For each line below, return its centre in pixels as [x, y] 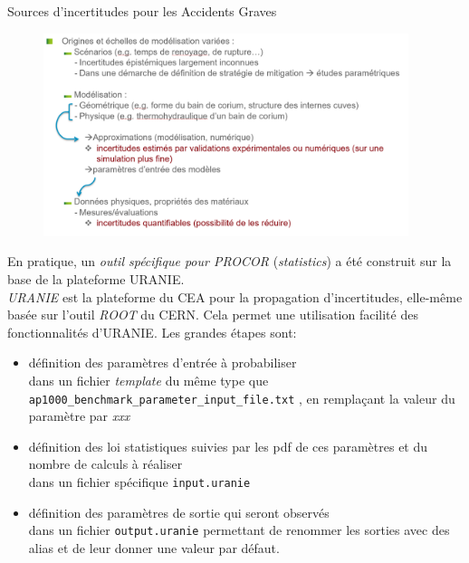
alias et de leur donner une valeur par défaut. [154, 547]
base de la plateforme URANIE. [96, 278]
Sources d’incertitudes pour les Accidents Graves [142, 11]
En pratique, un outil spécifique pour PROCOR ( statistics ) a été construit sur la [230, 261]
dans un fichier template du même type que [148, 380]
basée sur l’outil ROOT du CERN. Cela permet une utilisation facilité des [213, 315]
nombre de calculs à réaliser [105, 464]
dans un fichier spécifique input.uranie [139, 481]
